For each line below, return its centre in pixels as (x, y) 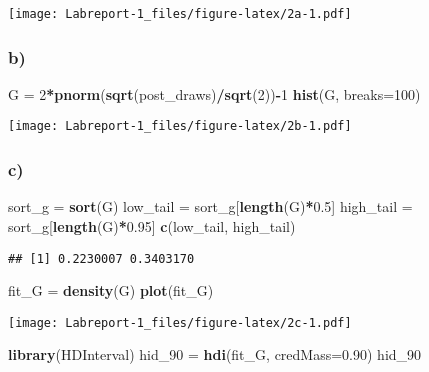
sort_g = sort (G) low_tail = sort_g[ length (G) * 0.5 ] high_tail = (210, 206)
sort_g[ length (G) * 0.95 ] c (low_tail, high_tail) (152, 225)
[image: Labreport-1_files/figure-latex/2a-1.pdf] (180, 14)
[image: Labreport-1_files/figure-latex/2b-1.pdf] (180, 126)
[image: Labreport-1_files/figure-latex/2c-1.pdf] (180, 322)
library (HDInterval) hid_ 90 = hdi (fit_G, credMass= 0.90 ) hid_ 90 (215, 354)
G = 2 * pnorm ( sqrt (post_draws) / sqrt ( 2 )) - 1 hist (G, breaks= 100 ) (214, 93)
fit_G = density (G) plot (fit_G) (111, 290)
